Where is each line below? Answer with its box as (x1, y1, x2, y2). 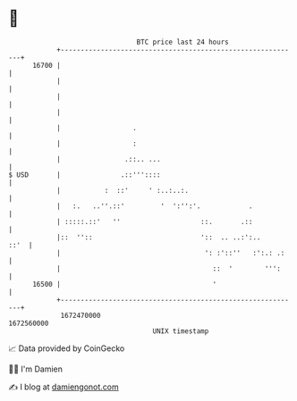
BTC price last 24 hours (136, 38, 229, 46)
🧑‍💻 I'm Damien (8, 363, 64, 374)
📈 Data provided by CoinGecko (8, 343, 125, 354)
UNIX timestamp (152, 326, 209, 336)
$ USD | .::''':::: (8, 170, 162, 180)
